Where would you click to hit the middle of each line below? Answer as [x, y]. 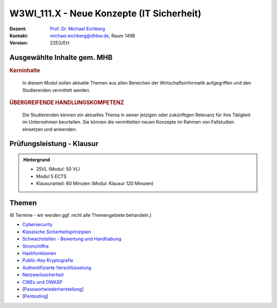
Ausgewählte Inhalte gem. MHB [61, 58]
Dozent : [18, 29]
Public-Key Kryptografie [48, 260]
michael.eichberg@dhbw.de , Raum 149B [93, 35]
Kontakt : [19, 35]
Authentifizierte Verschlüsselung [57, 268]
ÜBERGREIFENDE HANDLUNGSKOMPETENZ [67, 102]
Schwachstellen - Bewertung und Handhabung [72, 239]
